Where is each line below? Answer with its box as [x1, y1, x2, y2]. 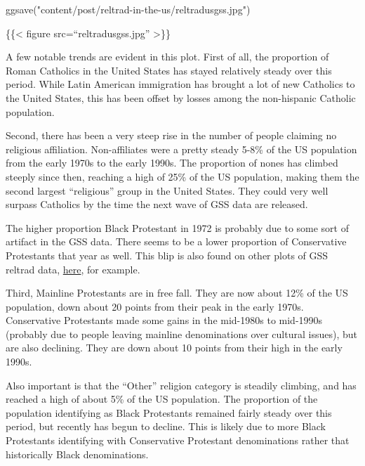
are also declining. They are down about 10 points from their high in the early [6, 340, 343, 355]
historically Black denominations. [6, 446, 149, 461]
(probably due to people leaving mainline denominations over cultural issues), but [6, 326, 357, 341]
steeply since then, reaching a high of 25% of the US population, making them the [6, 169, 359, 183]
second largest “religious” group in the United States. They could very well [6, 183, 328, 198]
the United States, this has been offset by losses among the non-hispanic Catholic [6, 90, 356, 105]
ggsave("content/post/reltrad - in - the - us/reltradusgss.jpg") [6, 2, 251, 16]
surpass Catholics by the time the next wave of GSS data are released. [6, 197, 308, 212]
